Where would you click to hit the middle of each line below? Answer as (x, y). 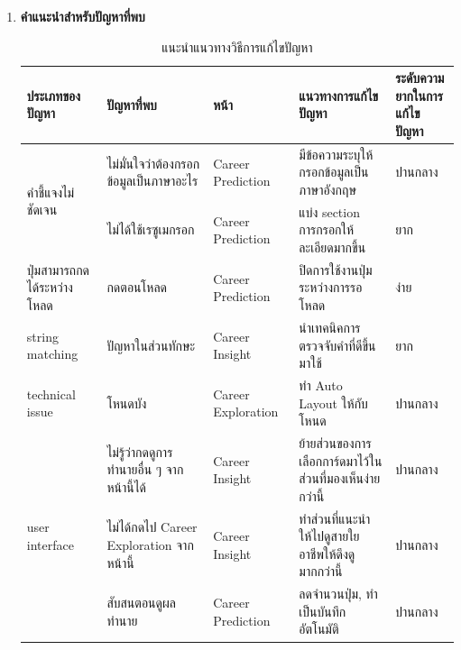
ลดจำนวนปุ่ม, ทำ (338, 594)
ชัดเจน (42, 210)
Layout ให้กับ (333, 403)
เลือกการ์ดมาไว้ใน (341, 460)
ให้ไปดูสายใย (329, 536)
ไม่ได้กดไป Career (152, 527)
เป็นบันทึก (323, 611)
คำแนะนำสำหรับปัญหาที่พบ (83, 16)
